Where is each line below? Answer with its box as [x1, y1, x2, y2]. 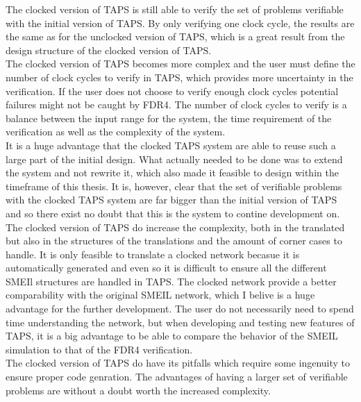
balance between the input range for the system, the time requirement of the [6, 110, 332, 125]
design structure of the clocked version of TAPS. [6, 42, 212, 57]
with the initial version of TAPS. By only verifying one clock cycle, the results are [6, 15, 355, 30]
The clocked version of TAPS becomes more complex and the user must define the [6, 56, 355, 71]
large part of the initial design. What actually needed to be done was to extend [6, 151, 343, 166]
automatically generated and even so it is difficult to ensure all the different [6, 260, 327, 275]
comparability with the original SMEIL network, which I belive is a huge [6, 287, 315, 302]
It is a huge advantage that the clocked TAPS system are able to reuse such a [6, 137, 336, 152]
